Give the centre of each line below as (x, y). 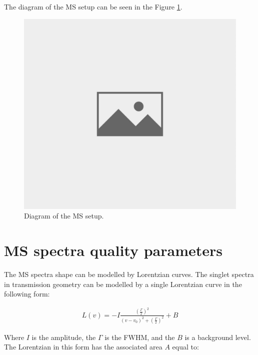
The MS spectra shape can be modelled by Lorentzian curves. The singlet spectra (129, 274)
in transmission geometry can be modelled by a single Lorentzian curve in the (123, 284)
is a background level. (218, 337)
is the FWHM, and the (140, 337)
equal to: (185, 347)
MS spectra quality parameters (113, 250)
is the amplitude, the (64, 337)
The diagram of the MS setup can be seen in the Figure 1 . (93, 6)
